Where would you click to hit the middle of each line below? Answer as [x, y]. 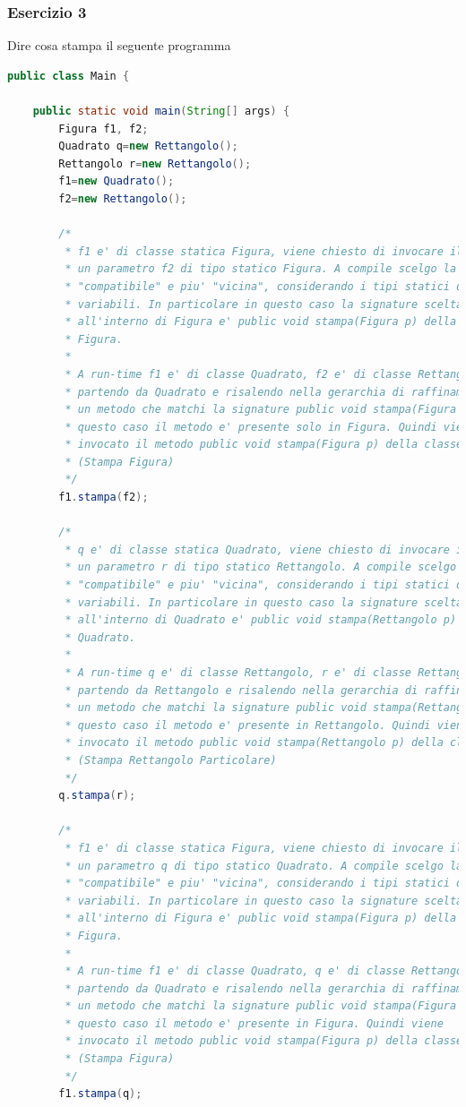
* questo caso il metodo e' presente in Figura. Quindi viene [254, 1023]
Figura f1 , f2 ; [104, 129]
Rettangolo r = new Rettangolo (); [155, 163]
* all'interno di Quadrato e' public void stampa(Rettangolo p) [261, 620]
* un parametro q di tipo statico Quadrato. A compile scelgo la [264, 866]
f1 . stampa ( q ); [100, 1094]
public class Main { [69, 76]
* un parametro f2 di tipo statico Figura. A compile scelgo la [261, 269]
